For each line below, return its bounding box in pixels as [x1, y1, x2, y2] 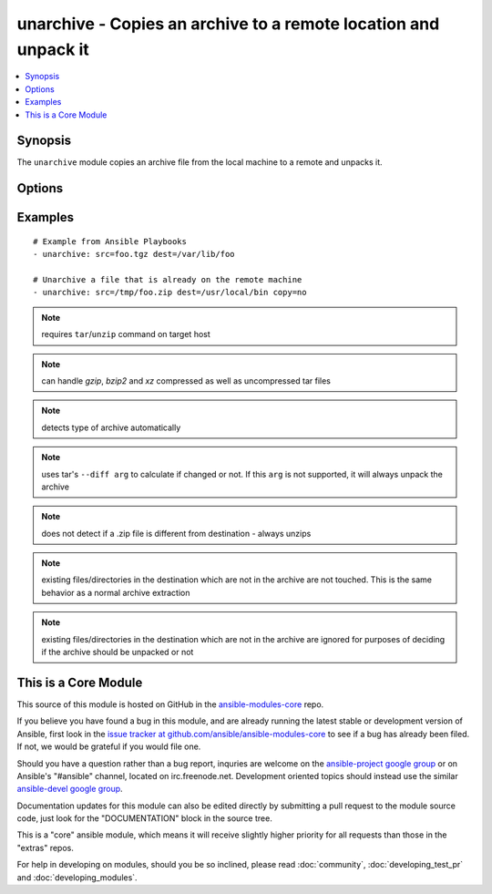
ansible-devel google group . [16, 784, 123, 795]
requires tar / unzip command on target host [41, 329, 211, 340]
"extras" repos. [16, 842, 75, 853]
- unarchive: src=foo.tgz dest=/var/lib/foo [33, 249, 236, 260]
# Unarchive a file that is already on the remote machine [33, 274, 302, 285]
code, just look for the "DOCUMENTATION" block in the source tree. [16, 813, 272, 824]
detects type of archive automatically [41, 422, 181, 433]
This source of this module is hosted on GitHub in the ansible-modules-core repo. [16, 698, 324, 710]
